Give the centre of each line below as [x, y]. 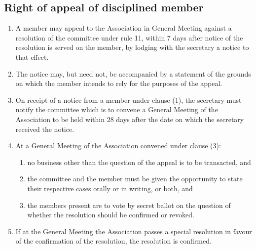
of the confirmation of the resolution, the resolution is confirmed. [113, 241]
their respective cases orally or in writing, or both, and [110, 188]
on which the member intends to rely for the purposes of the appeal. [119, 83]
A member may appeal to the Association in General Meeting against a [124, 28]
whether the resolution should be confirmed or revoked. [111, 215]
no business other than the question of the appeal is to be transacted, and [139, 162]
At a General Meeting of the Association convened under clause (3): [118, 145]
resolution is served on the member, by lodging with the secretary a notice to [132, 47]
